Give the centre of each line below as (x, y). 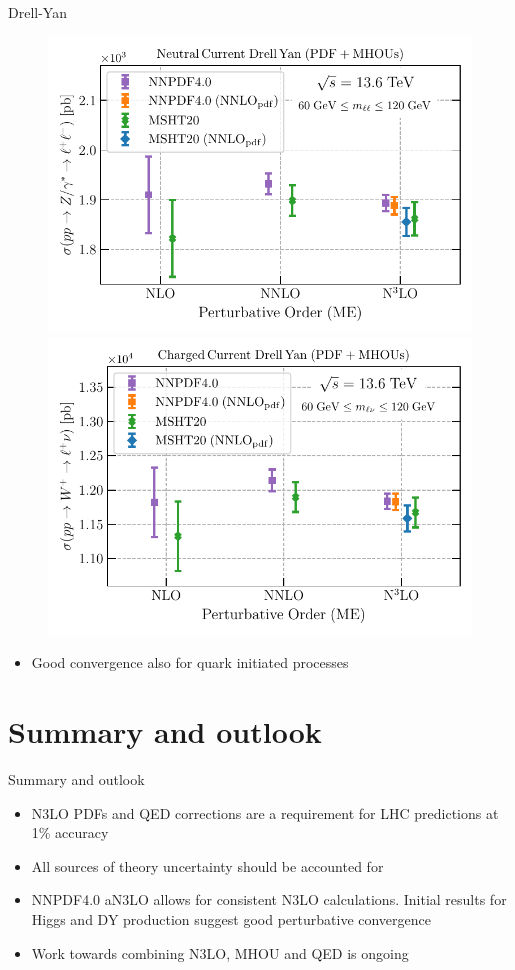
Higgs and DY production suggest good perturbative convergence (231, 919)
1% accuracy (70, 832)
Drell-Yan (37, 12)
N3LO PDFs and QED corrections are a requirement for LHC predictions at (265, 812)
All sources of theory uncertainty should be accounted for (207, 865)
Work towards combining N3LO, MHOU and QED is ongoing (220, 952)
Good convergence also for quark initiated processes (190, 662)
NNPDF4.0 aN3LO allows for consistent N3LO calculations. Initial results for (269, 899)
